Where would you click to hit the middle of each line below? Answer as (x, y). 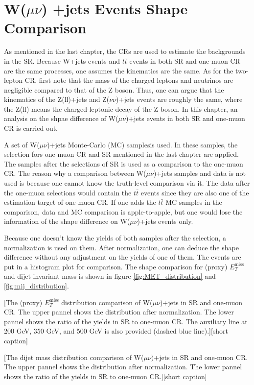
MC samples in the (194, 202)
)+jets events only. (165, 221)
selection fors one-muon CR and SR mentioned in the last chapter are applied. (121, 154)
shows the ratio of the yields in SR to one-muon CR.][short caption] (105, 376)
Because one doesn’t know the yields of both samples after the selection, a (115, 238)
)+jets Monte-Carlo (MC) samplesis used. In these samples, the (142, 144)
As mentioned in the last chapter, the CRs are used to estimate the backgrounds (125, 51)
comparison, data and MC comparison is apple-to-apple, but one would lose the (123, 211)
